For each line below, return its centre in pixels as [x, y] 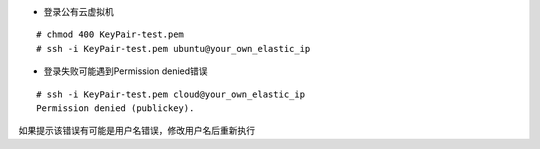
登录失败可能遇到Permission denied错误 [126, 71]
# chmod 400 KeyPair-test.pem [110, 34]
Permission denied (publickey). [115, 108]
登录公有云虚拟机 [78, 11]
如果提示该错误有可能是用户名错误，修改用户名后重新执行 [136, 131]
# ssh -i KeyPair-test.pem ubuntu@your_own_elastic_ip [173, 48]
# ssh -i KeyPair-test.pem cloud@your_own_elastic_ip [170, 94]
